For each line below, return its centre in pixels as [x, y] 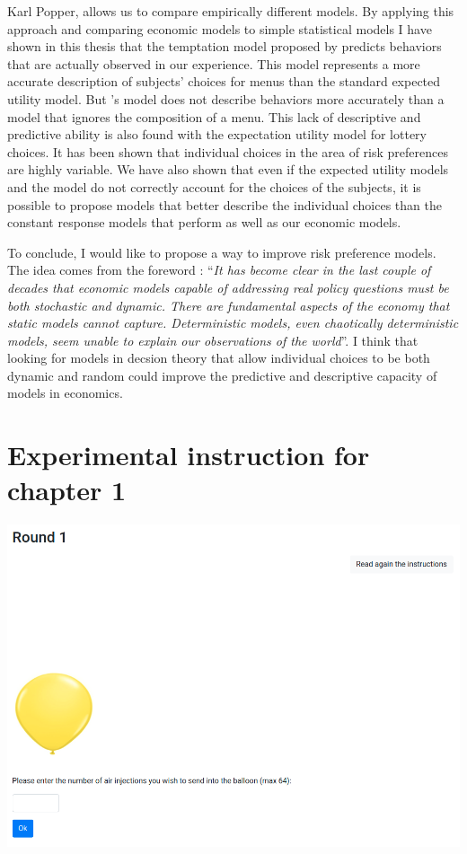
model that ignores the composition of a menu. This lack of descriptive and [214, 116]
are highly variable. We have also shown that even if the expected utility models [228, 169]
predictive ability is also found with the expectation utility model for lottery [217, 134]
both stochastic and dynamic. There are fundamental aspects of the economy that [229, 305]
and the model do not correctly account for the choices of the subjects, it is [214, 186]
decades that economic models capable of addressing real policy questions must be [228, 287]
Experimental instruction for [189, 455]
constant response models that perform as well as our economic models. [204, 222]
